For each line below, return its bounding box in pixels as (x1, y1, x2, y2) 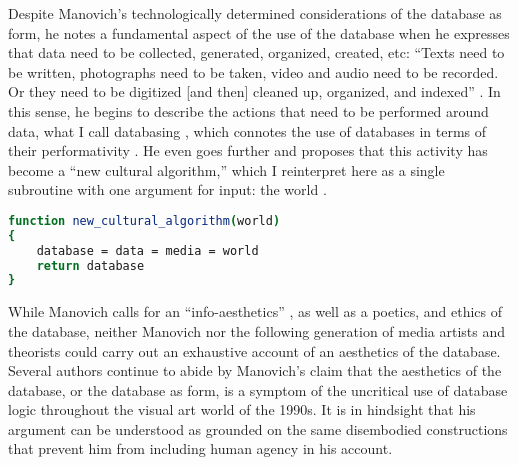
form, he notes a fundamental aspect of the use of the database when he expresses (8, 22, 510, 43)
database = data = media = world (36, 243, 259, 258)
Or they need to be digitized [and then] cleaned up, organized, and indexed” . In (8, 81, 501, 102)
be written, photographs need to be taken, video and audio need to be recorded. (8, 61, 499, 82)
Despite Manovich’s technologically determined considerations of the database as (8, 3, 502, 23)
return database (36, 258, 145, 273)
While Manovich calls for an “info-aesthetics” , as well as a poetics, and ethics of (8, 301, 503, 322)
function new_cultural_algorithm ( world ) (8, 213, 281, 228)
